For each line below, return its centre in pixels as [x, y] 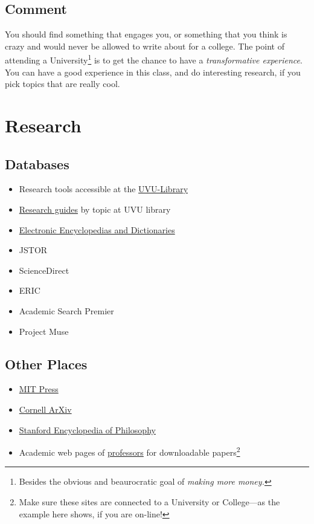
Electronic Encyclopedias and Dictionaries [97, 229]
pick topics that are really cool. [62, 84]
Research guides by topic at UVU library [95, 209]
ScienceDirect [44, 270]
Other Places [46, 364]
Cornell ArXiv [45, 409]
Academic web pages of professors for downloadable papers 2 [130, 451]
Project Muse [44, 331]
